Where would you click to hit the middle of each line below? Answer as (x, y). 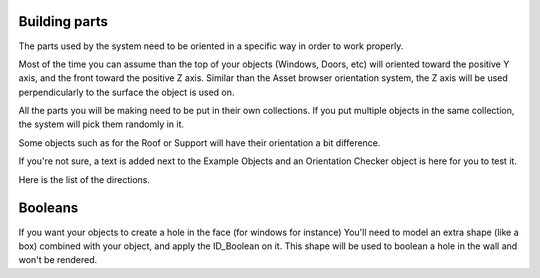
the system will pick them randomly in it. (101, 124)
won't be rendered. (58, 260)
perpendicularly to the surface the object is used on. (126, 92)
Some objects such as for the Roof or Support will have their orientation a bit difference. (199, 142)
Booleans (48, 208)
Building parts (63, 21)
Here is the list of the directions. (84, 179)
